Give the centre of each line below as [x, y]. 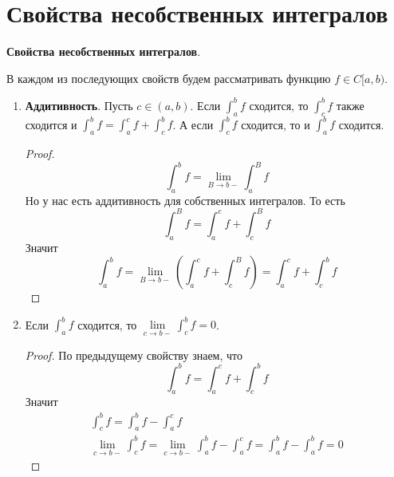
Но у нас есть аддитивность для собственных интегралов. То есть [185, 200]
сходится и [51, 124]
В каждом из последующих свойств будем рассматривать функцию [169, 78]
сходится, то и [276, 124]
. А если [193, 124]
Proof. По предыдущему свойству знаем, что [134, 355]
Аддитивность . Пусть [79, 105]
